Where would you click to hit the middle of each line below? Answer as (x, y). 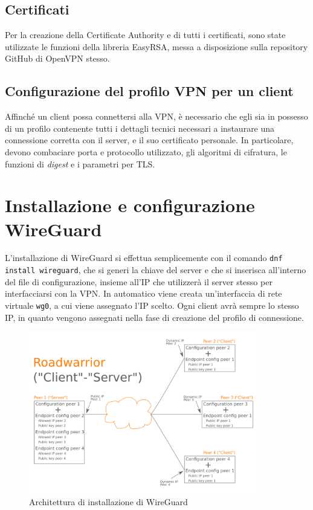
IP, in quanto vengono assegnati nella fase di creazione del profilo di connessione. (154, 317)
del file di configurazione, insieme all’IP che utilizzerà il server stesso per (139, 281)
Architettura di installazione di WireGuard (108, 502)
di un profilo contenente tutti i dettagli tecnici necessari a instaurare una (140, 128)
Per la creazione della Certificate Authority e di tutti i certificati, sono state (145, 35)
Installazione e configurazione (130, 205)
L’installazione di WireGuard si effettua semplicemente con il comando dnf (144, 258)
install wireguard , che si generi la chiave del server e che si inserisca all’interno (156, 270)
